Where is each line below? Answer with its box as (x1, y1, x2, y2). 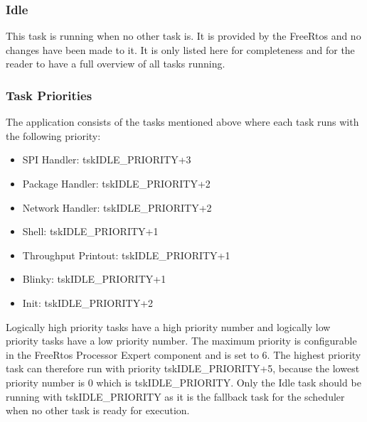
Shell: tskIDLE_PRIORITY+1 (22, 224, 159, 239)
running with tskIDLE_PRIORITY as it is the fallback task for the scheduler (6, 389, 345, 404)
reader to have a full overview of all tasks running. (6, 56, 225, 71)
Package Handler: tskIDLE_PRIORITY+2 (22, 176, 211, 190)
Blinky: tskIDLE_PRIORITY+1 (22, 271, 166, 286)
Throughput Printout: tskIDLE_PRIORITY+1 (22, 247, 230, 262)
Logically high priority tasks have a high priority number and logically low (6, 319, 331, 334)
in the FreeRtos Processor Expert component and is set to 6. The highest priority (6, 347, 361, 362)
